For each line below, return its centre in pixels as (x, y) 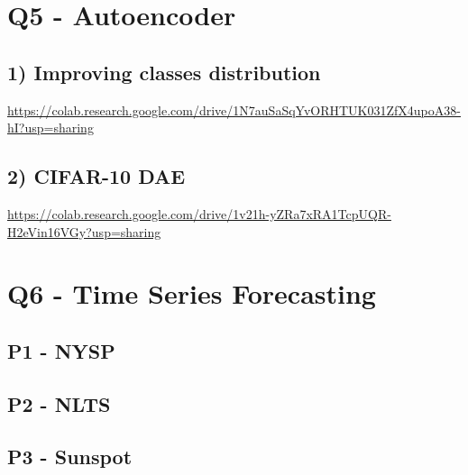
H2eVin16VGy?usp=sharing (84, 231)
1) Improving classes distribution (164, 72)
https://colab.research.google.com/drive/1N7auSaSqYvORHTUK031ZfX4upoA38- (234, 110)
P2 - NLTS (59, 403)
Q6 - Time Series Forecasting (192, 293)
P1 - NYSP (61, 350)
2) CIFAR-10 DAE (96, 176)
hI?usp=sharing (50, 128)
